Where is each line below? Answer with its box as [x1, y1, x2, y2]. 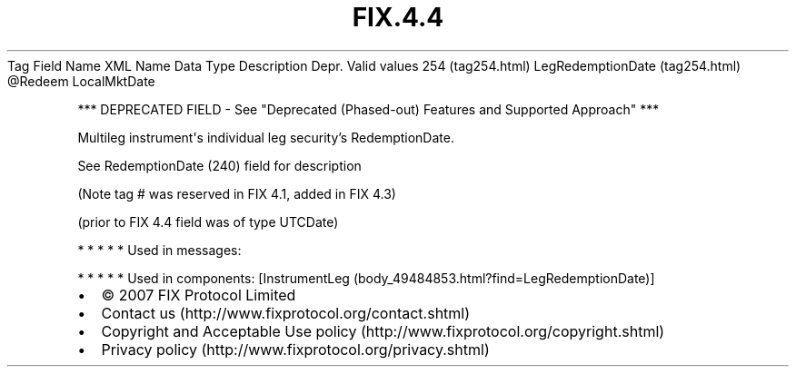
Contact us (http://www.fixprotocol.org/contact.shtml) [101, 303, 471, 322]
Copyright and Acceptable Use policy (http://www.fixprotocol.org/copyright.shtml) [101, 321, 665, 340]
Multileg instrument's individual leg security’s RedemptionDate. [77, 129, 454, 145]
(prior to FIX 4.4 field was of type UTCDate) [77, 213, 339, 230]
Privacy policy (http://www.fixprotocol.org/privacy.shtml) [101, 340, 490, 359]
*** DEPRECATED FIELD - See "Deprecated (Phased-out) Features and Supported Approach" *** [77, 101, 660, 117]
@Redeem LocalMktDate [7, 73, 155, 89]
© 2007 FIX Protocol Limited [101, 285, 296, 304]
